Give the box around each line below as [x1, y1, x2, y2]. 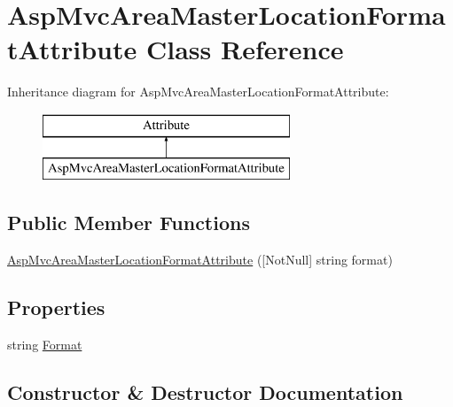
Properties [7, 294, 105, 321]
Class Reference [145, 31, 344, 67]
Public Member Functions [7, 209, 250, 236]
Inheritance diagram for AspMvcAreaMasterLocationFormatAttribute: [7, 82, 389, 101]
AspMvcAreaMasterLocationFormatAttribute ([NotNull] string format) [7, 250, 393, 269]
